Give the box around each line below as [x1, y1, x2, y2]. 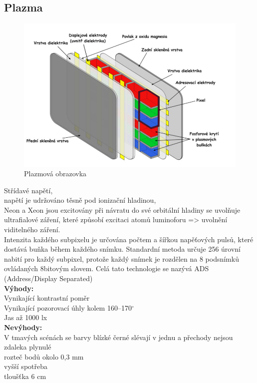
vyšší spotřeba [4, 361, 47, 372]
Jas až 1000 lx [4, 312, 47, 323]
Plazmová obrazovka [24, 168, 87, 179]
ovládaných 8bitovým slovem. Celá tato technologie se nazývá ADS [4, 263, 209, 274]
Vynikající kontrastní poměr [4, 293, 90, 303]
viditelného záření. [4, 224, 60, 235]
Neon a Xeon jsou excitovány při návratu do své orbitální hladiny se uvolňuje [4, 204, 241, 215]
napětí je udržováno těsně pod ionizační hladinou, [4, 195, 156, 205]
